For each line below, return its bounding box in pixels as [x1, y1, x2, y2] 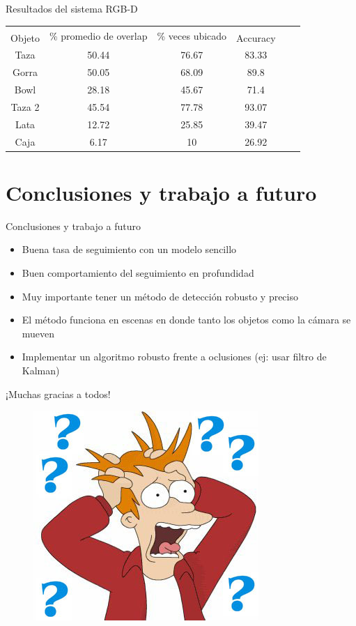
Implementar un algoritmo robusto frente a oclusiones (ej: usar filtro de [22, 349, 327, 364]
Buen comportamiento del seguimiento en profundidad [22, 266, 254, 280]
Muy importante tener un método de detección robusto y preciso [22, 289, 298, 303]
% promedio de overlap [49, 28, 148, 43]
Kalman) [22, 363, 60, 378]
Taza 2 [10, 99, 40, 114]
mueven [22, 326, 55, 340]
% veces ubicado [157, 28, 227, 43]
